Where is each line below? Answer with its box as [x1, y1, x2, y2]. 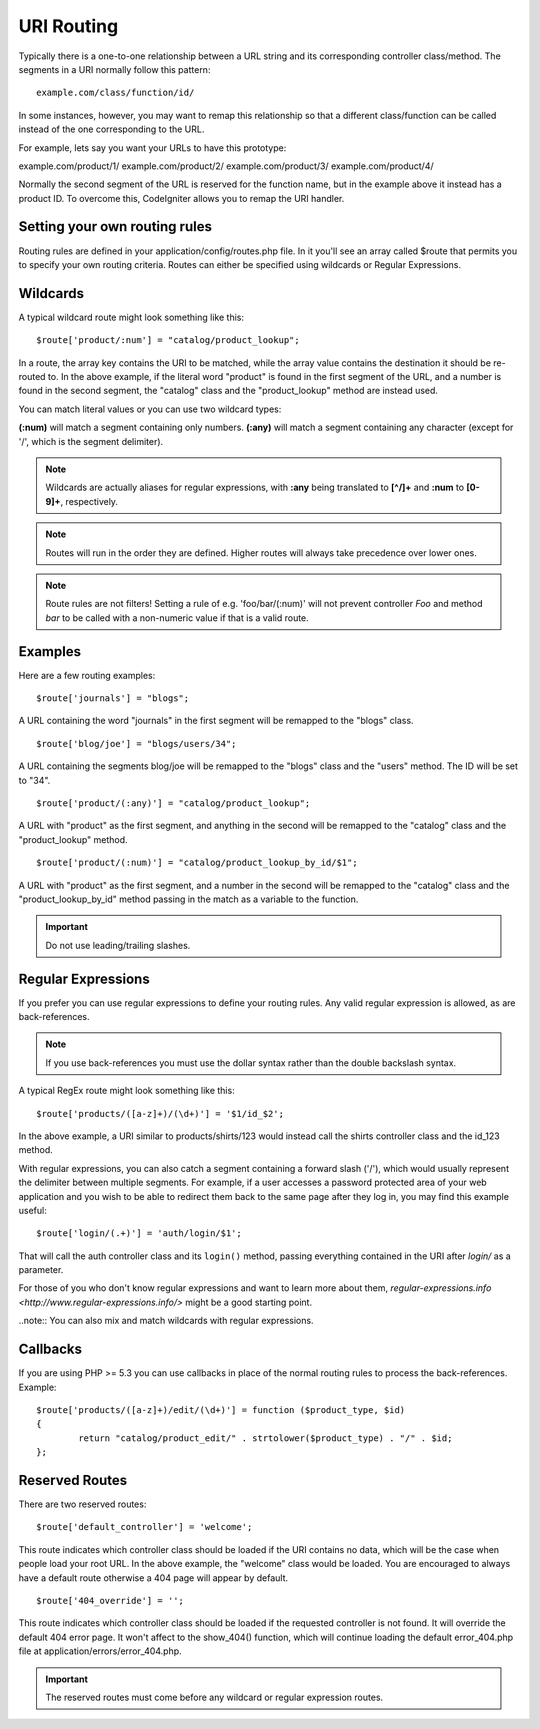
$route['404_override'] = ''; [36, 1595, 185, 1606]
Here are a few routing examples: [18, 669, 156, 681]
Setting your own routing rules [18, 218, 212, 235]
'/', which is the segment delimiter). [18, 435, 164, 447]
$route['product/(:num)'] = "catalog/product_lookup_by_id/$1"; [36, 857, 359, 869]
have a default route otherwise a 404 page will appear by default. [18, 1571, 289, 1584]
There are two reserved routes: [18, 1498, 147, 1510]
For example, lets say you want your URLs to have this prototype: [18, 141, 287, 154]
